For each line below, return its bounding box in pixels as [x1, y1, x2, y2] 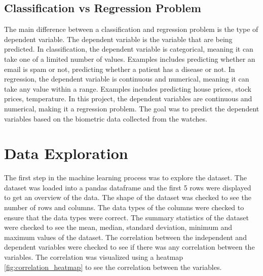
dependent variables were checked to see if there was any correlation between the [4, 242, 255, 252]
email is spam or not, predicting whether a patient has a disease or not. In [4, 63, 235, 74]
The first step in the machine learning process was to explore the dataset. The [4, 172, 247, 183]
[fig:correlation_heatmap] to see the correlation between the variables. [4, 261, 222, 272]
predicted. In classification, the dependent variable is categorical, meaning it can [4, 44, 253, 54]
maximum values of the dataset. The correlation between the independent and [4, 231, 247, 242]
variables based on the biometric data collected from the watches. [4, 113, 207, 124]
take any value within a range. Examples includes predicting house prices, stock [4, 83, 251, 94]
